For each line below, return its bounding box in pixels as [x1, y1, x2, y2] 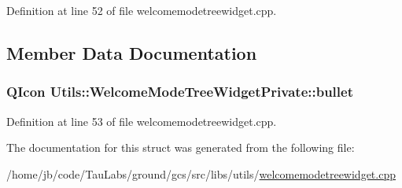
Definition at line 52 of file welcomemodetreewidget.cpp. [6, 2, 277, 18]
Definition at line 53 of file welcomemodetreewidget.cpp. [6, 112, 277, 129]
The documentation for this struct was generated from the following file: [6, 139, 355, 156]
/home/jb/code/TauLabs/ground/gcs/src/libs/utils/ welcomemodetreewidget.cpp [6, 165, 396, 182]
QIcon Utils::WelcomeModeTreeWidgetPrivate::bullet [6, 82, 353, 101]
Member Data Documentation [6, 40, 257, 65]
